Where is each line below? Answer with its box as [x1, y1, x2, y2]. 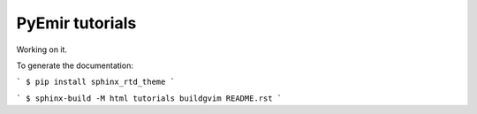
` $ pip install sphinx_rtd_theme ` [16, 77, 176, 87]
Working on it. [16, 44, 68, 55]
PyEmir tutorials [16, 13, 137, 33]
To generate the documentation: [16, 60, 134, 71]
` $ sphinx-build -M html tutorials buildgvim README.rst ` [16, 93, 283, 103]
